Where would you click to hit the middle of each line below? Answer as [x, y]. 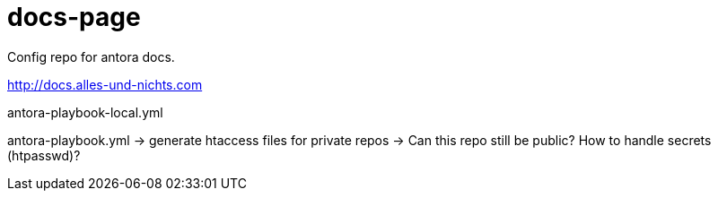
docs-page [74, 17]
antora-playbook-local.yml [85, 112]
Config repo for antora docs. [91, 56]
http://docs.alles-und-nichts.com [105, 84]
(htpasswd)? [44, 155]
